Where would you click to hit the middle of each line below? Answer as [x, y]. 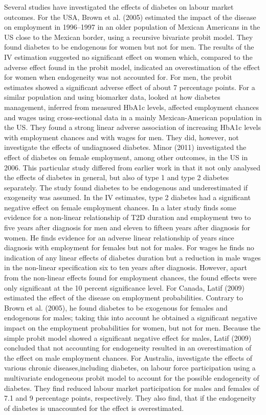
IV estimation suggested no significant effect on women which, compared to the [128, 57]
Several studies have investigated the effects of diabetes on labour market [119, 7]
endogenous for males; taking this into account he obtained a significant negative [131, 318]
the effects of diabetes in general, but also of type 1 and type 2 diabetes [117, 177]
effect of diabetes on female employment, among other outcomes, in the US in [126, 157]
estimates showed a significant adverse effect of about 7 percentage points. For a [130, 87]
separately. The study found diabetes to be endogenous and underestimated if [126, 187]
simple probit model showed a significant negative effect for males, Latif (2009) [128, 337]
